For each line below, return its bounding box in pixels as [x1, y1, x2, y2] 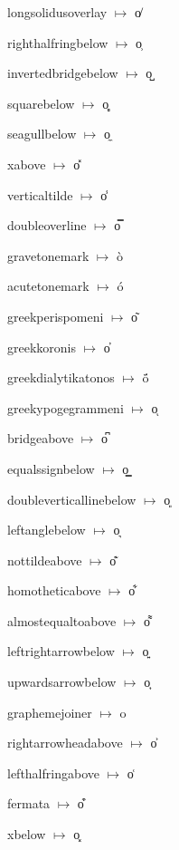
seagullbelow [7, 124, 77, 143]
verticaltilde [7, 185, 73, 204]
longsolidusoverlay [7, 3, 108, 21]
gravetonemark [7, 246, 89, 265]
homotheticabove [7, 581, 101, 600]
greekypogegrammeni [7, 398, 124, 417]
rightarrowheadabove [7, 733, 123, 752]
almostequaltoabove [7, 611, 117, 630]
